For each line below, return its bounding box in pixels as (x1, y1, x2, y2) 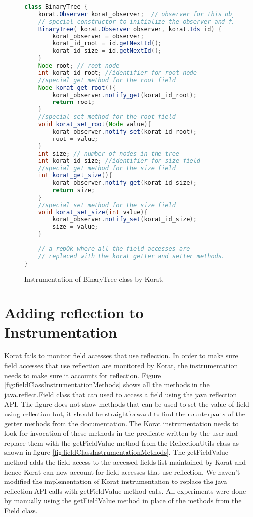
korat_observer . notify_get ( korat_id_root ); (52, 91, 197, 99)
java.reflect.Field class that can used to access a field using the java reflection (4, 389, 237, 399)
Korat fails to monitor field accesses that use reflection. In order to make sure (4, 350, 238, 361)
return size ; (52, 186, 95, 194)
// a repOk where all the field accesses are (38, 245, 190, 252)
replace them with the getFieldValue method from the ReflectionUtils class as (4, 437, 239, 448)
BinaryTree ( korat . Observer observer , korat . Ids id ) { (38, 25, 222, 33)
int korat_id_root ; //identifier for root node (38, 69, 197, 76)
